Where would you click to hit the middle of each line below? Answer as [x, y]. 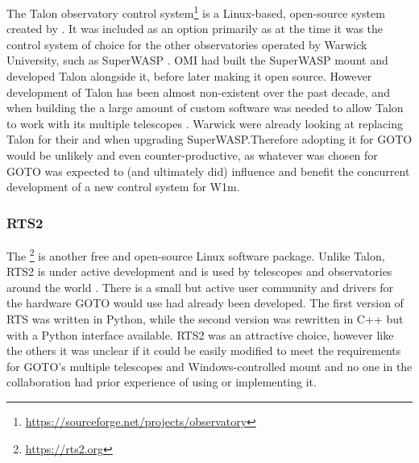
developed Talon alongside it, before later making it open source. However [189, 76]
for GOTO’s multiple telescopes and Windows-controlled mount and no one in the [209, 366]
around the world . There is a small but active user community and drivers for [200, 287]
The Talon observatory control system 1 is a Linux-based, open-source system [196, 12]
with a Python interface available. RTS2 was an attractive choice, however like [200, 334]
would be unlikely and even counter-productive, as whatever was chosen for [192, 155]
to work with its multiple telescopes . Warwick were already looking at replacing [205, 123]
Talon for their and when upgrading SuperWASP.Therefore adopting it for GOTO [209, 139]
